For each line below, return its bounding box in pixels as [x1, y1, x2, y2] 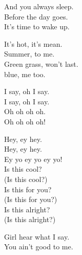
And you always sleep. [4, 1, 74, 11]
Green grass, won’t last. [4, 58, 78, 69]
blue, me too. [4, 68, 46, 79]
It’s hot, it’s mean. [4, 38, 63, 49]
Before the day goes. [4, 11, 68, 22]
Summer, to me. [4, 48, 55, 59]
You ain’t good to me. [4, 241, 73, 252]
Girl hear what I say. [4, 231, 70, 242]
